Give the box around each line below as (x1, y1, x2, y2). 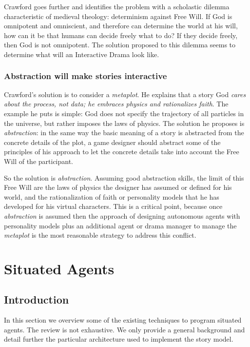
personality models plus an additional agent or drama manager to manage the (4, 220, 237, 230)
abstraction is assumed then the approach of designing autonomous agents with (4, 210, 240, 221)
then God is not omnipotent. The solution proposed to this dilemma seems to (4, 40, 236, 50)
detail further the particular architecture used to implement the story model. (4, 334, 233, 344)
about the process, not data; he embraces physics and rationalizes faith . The (4, 99, 229, 109)
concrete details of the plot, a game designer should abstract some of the (4, 137, 221, 147)
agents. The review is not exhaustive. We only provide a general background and (4, 324, 245, 334)
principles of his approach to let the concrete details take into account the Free (4, 146, 239, 157)
